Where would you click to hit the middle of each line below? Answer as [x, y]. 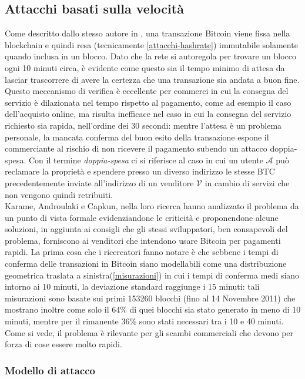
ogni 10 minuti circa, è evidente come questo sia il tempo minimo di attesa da [145, 67]
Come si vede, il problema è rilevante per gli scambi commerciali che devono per [149, 332]
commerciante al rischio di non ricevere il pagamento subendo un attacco [136, 148]
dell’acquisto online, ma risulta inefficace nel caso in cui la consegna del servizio [148, 114]
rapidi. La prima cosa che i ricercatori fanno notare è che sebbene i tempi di [142, 252]
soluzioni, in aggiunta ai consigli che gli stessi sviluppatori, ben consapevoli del [146, 229]
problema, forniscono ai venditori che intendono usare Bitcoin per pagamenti [143, 240]
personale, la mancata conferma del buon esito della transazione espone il [137, 137]
